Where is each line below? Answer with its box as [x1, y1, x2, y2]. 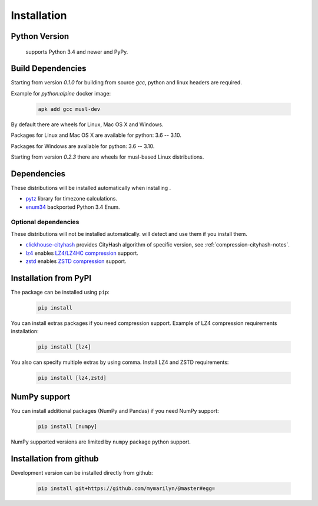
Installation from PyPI [11, 273, 91, 283]
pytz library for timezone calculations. [25, 195, 118, 202]
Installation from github [11, 454, 100, 464]
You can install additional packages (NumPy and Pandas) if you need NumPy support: [11, 407, 219, 414]
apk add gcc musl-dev [38, 106, 101, 112]
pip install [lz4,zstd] [38, 374, 107, 382]
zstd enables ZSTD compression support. [25, 258, 127, 265]
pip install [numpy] [38, 423, 97, 430]
